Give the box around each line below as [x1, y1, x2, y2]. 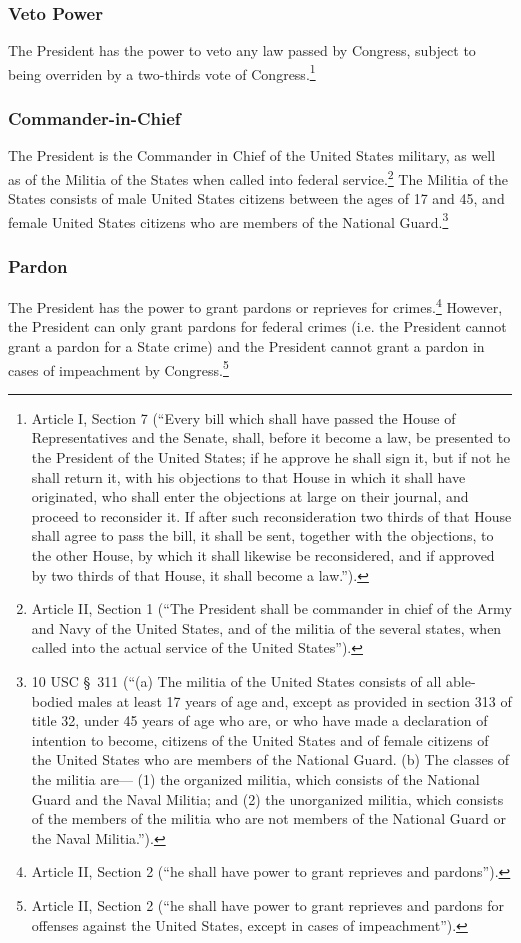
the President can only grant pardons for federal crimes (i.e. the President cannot [8, 316, 507, 337]
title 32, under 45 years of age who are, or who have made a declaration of [31, 710, 488, 731]
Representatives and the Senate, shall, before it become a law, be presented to [31, 427, 511, 448]
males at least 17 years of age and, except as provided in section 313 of [77, 690, 512, 711]
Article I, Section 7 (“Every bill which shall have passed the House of [31, 407, 456, 428]
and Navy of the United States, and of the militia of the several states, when [31, 617, 502, 638]
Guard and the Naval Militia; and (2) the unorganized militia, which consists [31, 788, 504, 809]
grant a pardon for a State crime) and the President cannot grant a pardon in [8, 336, 485, 357]
